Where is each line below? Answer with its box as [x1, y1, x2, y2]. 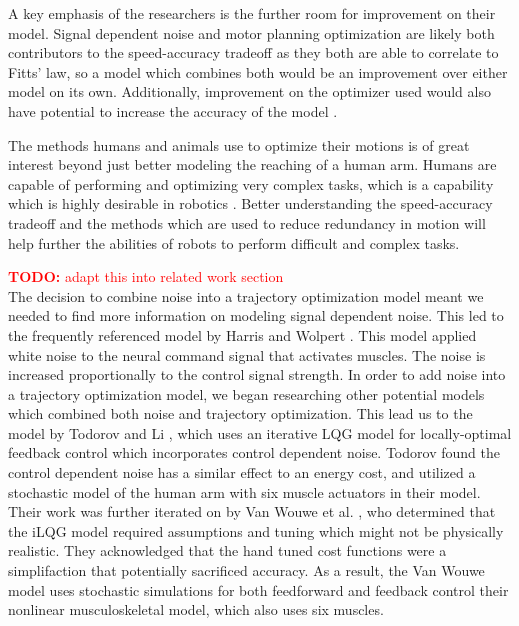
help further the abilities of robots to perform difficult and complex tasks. [8, 232, 460, 253]
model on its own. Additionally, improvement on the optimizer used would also [8, 81, 491, 102]
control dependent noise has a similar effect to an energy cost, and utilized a [8, 462, 476, 483]
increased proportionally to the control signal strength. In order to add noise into [8, 364, 506, 385]
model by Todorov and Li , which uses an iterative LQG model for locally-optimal [8, 422, 512, 443]
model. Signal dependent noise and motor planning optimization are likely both [8, 22, 495, 43]
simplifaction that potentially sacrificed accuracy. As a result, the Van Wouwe [8, 560, 485, 581]
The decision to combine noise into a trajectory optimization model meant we [8, 285, 484, 306]
